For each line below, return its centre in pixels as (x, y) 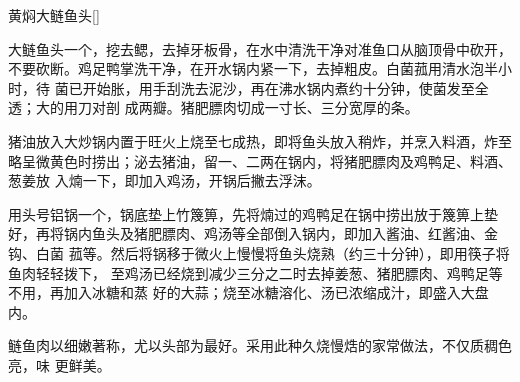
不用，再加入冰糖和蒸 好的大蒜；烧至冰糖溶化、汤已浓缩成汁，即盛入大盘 (248, 292)
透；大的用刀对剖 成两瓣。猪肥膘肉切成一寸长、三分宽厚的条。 (213, 107)
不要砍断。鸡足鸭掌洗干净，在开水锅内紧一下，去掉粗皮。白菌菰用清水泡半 (253, 68)
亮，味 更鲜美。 (59, 364)
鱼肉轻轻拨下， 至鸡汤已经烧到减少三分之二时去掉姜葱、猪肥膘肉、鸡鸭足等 (255, 272)
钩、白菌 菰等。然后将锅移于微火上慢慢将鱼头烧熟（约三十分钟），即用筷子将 (259, 252)
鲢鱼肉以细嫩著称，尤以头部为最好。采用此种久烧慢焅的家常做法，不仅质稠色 (260, 345)
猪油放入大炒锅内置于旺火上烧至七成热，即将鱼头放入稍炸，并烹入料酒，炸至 (260, 140)
